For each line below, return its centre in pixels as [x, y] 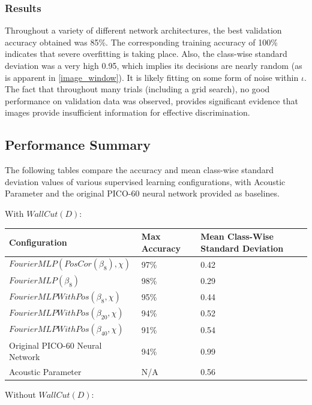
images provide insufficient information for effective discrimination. [127, 112]
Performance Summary [78, 145]
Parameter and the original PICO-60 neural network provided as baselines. [142, 193]
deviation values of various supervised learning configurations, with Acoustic [145, 181]
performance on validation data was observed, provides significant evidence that [151, 100]
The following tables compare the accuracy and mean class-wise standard [139, 170]
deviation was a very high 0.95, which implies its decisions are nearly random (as [154, 65]
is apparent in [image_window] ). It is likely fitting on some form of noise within [152, 77]
